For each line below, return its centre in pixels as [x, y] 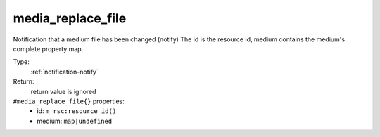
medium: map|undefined [75, 121]
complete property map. [48, 48]
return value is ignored [63, 91]
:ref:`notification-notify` [64, 72]
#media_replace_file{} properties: [69, 101]
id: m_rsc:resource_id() [77, 111]
